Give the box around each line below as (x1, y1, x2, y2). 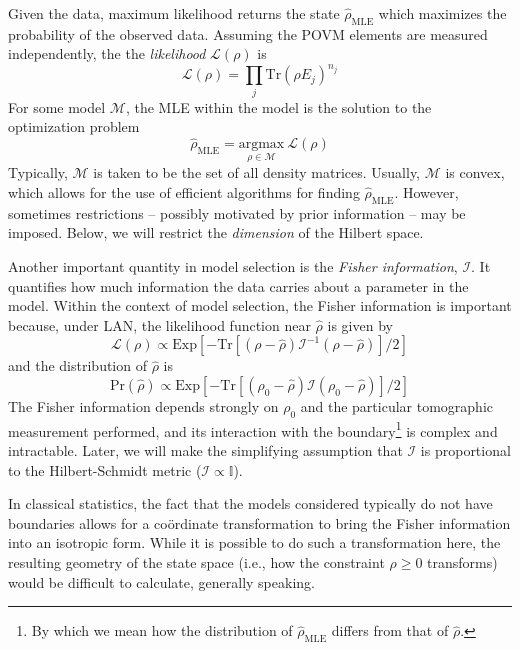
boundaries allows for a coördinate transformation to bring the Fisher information (8, 512, 511, 533)
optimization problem (8, 116, 140, 137)
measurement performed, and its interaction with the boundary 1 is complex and (8, 417, 498, 441)
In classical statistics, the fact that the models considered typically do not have (8, 493, 493, 514)
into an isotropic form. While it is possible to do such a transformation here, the (8, 532, 501, 553)
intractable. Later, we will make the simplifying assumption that (8, 440, 403, 461)
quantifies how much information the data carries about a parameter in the (8, 275, 469, 296)
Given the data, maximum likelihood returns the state (8, 3, 340, 23)
